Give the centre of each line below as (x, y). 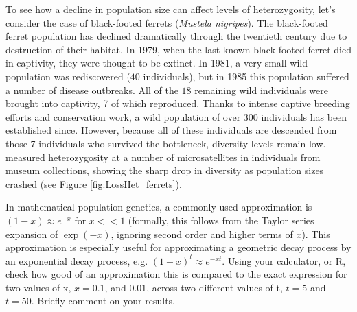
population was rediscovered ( (68, 76)
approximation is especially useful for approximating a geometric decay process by (178, 247)
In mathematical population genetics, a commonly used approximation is (159, 207)
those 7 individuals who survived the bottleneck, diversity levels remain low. (166, 143)
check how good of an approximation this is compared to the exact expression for (176, 274)
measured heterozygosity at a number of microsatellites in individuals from (163, 157)
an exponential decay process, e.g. (77, 260)
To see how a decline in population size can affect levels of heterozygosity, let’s (171, 9)
